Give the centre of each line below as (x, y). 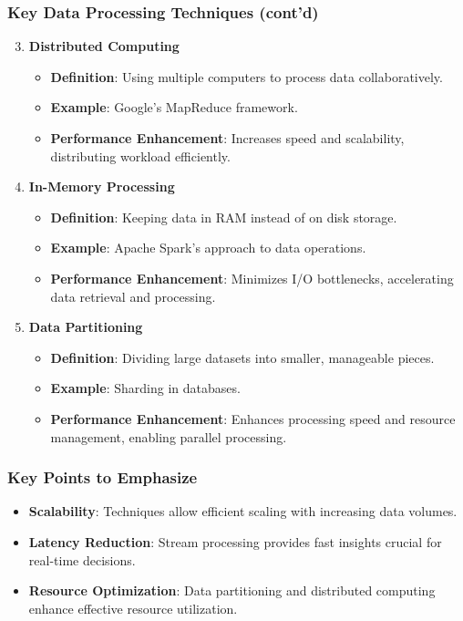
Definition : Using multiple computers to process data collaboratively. (247, 76)
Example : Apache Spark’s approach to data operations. (208, 248)
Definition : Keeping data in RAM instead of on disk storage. (224, 217)
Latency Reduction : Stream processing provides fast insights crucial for (235, 541)
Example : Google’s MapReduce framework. (174, 107)
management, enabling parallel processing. (169, 436)
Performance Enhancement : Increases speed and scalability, (227, 138)
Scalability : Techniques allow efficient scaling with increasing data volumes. (243, 511)
